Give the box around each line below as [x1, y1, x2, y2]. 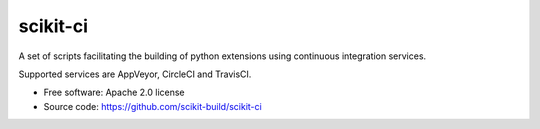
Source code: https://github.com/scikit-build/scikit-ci [43, 100, 262, 112]
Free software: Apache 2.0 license [43, 86, 185, 99]
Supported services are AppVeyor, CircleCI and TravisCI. [18, 68, 252, 80]
